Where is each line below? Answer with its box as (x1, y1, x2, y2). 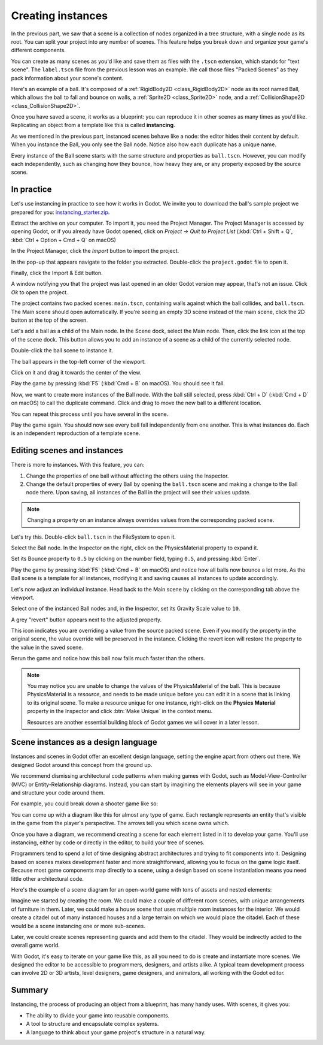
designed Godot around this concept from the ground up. (11, 761, 153, 768)
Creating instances (11, 9, 108, 22)
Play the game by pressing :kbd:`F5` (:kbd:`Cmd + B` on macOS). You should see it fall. (11, 380, 226, 387)
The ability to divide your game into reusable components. (26, 1011, 170, 1019)
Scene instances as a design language (11, 737, 158, 747)
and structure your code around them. (11, 789, 105, 796)
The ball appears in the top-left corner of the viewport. (11, 358, 146, 365)
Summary (11, 985, 48, 995)
